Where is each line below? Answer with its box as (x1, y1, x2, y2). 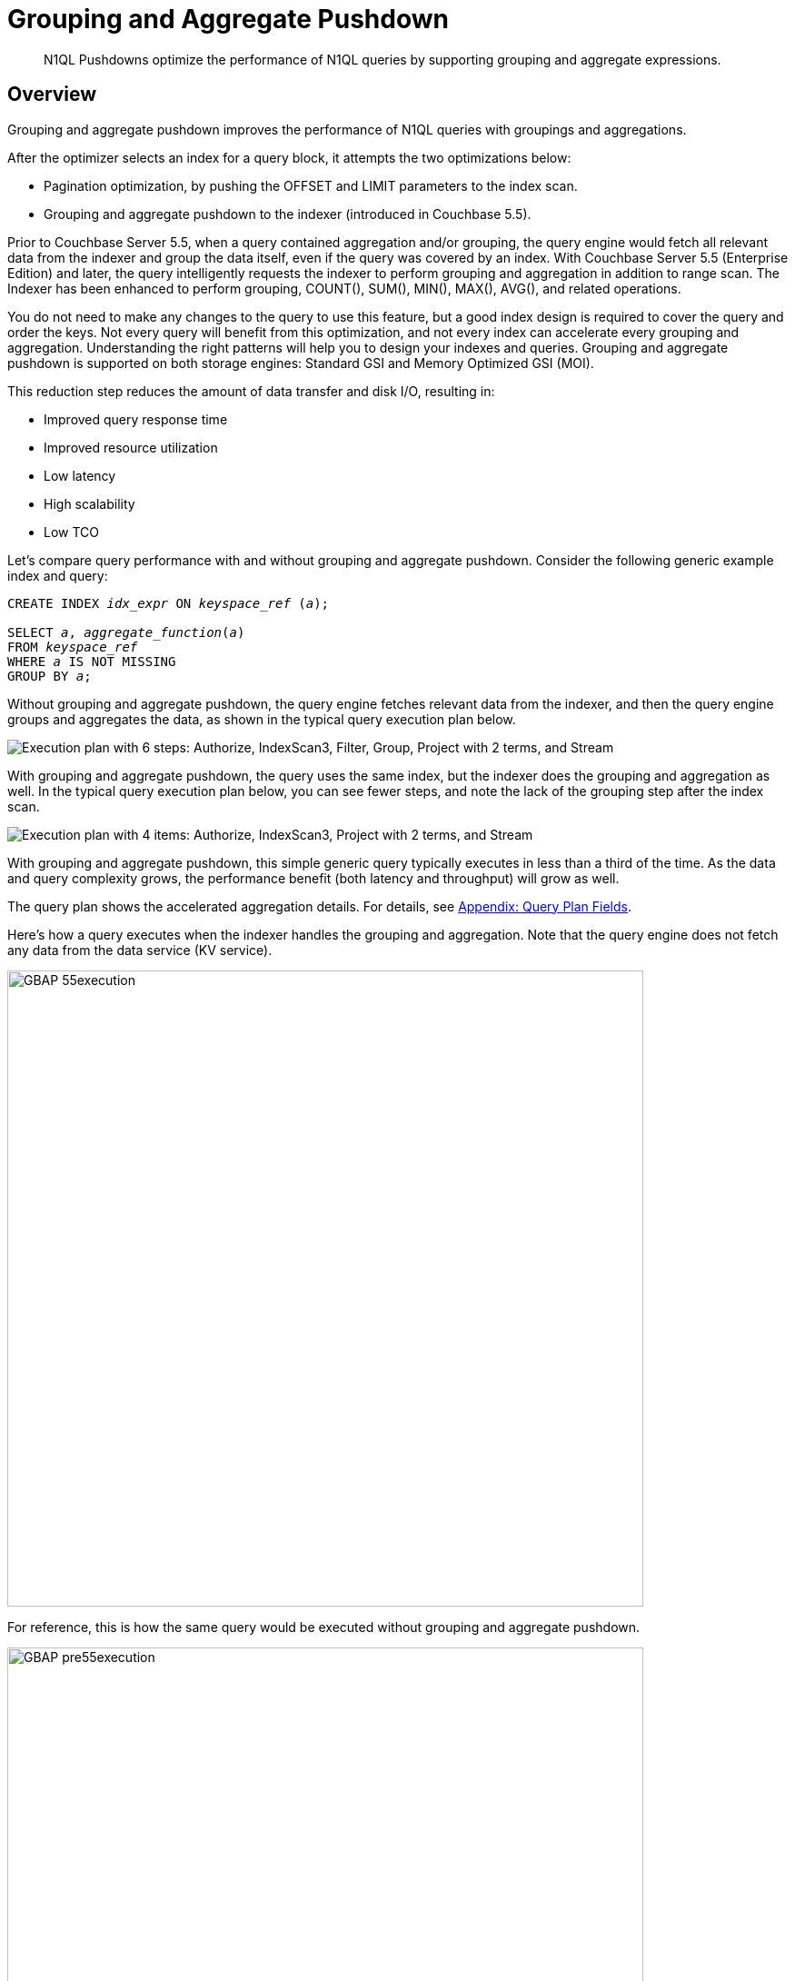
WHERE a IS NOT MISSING (7, 653, 176, 669)
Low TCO (44, 523, 100, 540)
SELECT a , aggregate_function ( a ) (7, 624, 245, 640)
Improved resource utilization (44, 439, 218, 455)
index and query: (7, 567, 108, 583)
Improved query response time (44, 411, 228, 427)
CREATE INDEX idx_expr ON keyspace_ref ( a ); (7, 595, 330, 611)
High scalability (44, 495, 135, 512)
